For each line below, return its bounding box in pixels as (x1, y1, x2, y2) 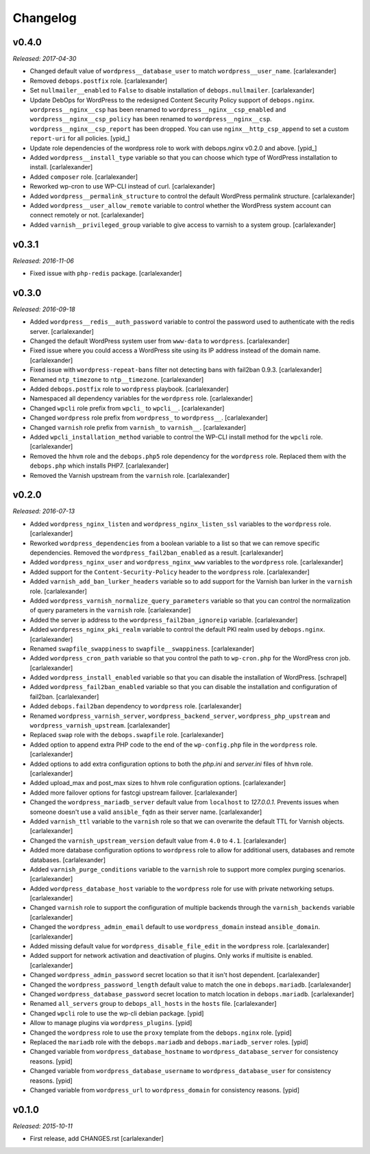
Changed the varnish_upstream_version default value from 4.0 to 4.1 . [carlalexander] (29, 837, 287, 845)
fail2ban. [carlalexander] (29, 693, 99, 701)
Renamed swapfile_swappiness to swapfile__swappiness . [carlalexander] (29, 645, 255, 653)
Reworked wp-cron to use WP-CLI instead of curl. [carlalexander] (29, 182, 215, 191)
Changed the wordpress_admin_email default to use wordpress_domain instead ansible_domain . (29, 923, 321, 931)
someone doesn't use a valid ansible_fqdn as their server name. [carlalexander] (29, 808, 262, 816)
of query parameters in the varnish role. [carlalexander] (29, 606, 191, 614)
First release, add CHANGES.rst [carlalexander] (29, 1135, 164, 1143)
